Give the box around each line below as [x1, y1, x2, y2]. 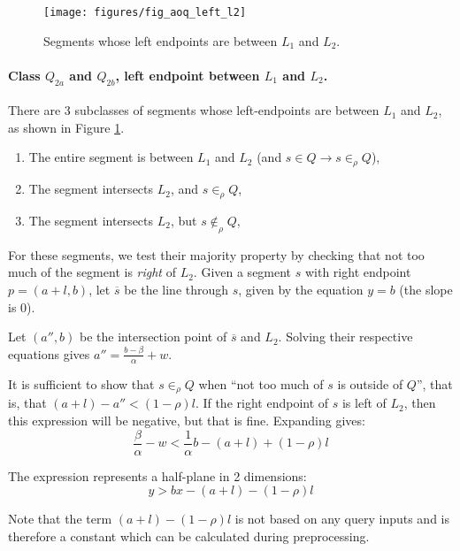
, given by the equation [238, 280, 364, 299]
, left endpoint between [115, 65, 260, 84]
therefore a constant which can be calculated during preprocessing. [8, 526, 370, 545]
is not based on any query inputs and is [234, 509, 450, 528]
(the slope [399, 280, 453, 299]
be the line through [124, 280, 229, 299]
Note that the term [8, 509, 112, 528]
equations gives [8, 344, 90, 363]
